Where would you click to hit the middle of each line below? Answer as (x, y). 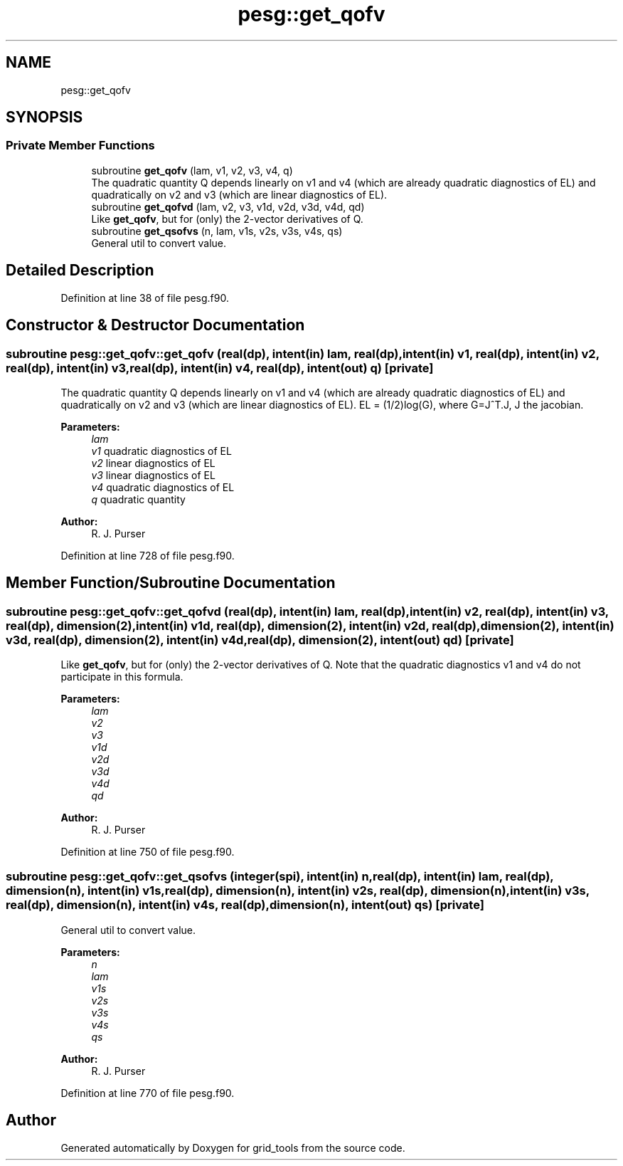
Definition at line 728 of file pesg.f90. (148, 555)
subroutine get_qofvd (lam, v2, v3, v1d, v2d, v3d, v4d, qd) (228, 206)
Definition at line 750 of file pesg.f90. (148, 852)
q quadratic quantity (138, 499)
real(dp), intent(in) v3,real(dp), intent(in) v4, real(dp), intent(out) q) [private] (220, 368)
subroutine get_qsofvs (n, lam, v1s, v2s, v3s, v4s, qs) (217, 231)
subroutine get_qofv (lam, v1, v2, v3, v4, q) (192, 170)
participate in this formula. (122, 677)
